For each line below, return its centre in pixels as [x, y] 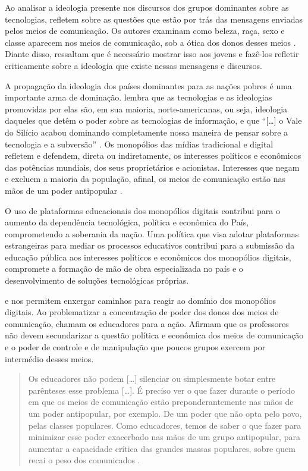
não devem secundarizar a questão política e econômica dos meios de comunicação [154, 335]
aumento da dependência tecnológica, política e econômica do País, [127, 222]
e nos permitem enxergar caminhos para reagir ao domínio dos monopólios [140, 300]
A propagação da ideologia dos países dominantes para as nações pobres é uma [148, 85]
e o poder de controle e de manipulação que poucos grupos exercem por [135, 347]
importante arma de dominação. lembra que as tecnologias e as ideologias [139, 97]
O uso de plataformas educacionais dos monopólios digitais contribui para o [142, 210]
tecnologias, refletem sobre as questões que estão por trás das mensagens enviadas [154, 19]
